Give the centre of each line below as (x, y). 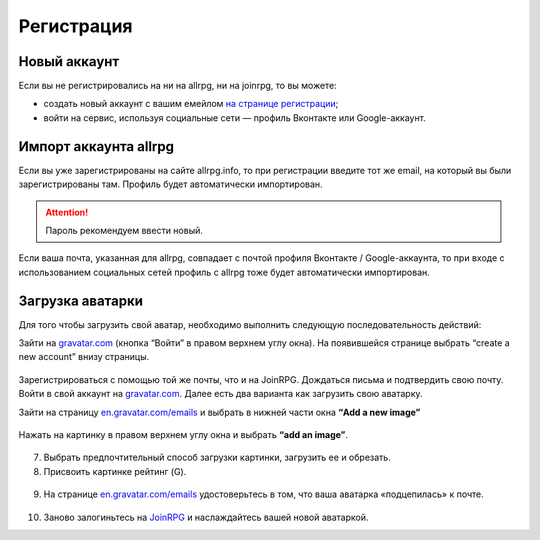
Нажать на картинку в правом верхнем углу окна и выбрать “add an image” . (183, 434)
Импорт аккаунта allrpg (96, 146)
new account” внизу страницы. (84, 357)
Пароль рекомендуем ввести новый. (124, 230)
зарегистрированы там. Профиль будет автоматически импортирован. (171, 184)
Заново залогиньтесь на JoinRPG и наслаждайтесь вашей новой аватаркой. (206, 517)
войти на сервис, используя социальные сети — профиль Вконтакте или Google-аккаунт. (235, 117)
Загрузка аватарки (81, 300)
